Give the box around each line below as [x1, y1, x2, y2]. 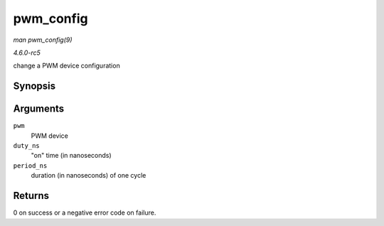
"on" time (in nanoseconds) [31, 151, 112, 160]
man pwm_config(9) [13, 36, 73, 44]
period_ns [13, 161, 48, 170]
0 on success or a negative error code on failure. [13, 208, 156, 217]
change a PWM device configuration [13, 61, 120, 70]
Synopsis [13, 80, 56, 92]
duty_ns [13, 142, 41, 150]
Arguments [13, 103, 65, 115]
